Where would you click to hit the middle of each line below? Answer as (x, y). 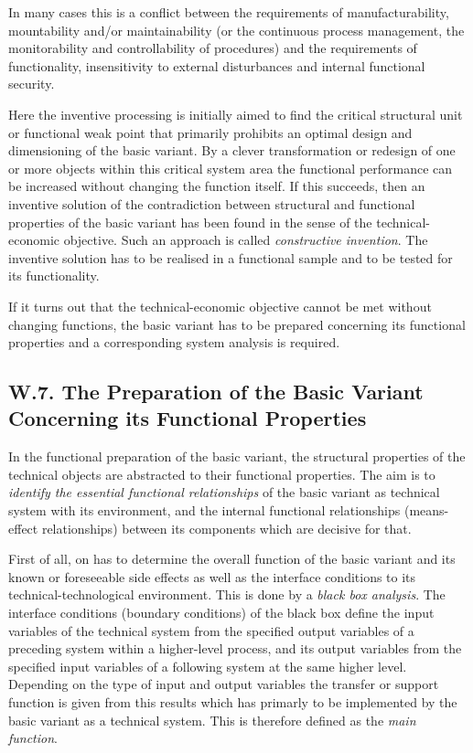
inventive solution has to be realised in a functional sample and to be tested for (231, 257)
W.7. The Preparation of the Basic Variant (216, 392)
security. (32, 84)
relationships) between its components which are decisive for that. (226, 528)
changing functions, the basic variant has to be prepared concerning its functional (237, 324)
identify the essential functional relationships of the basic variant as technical (224, 492)
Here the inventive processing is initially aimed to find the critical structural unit (236, 114)
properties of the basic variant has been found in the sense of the (190, 222)
